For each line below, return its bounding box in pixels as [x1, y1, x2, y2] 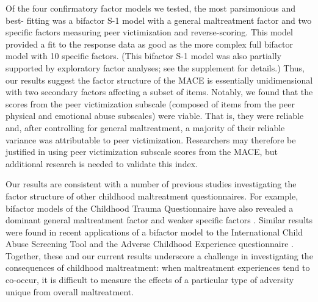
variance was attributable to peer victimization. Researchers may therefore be [5, 133, 296, 146]
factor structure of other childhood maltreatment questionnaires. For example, [5, 189, 298, 202]
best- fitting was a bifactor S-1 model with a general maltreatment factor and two [5, 13, 312, 26]
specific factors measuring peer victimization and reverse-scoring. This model [5, 26, 293, 38]
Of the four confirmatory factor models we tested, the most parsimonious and [5, 2, 296, 14]
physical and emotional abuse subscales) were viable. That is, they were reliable [5, 109, 304, 122]
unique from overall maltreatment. [5, 285, 134, 298]
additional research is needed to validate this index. [5, 157, 198, 170]
